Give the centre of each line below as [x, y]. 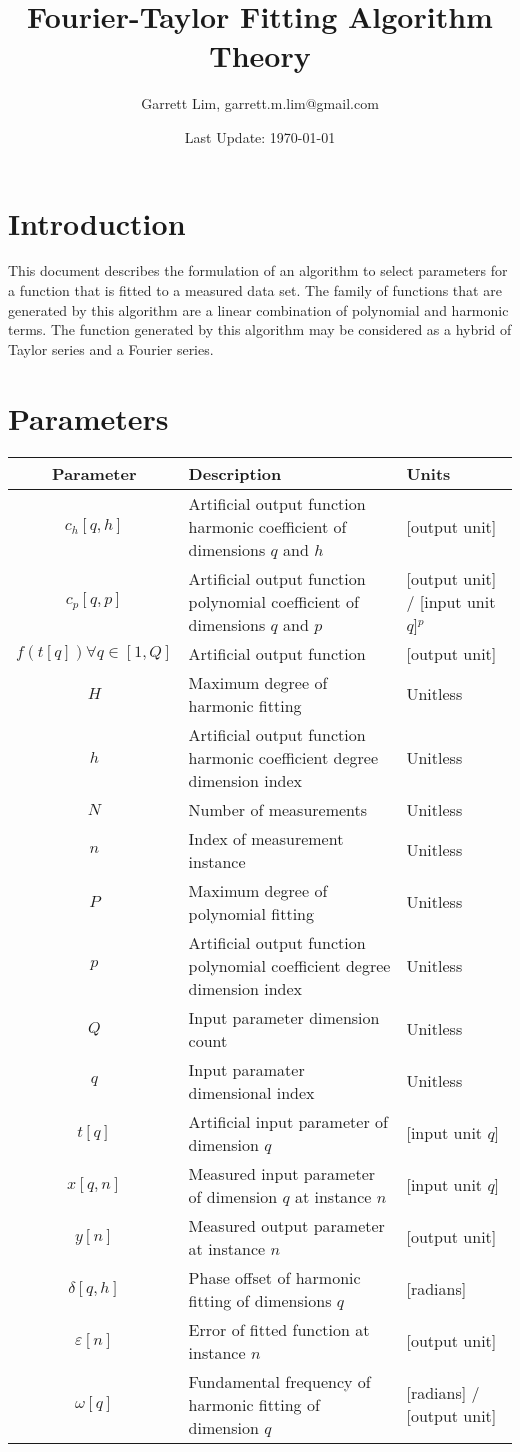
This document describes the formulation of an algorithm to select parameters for [258, 270]
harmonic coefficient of [267, 526]
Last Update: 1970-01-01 [260, 136]
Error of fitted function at [279, 1329]
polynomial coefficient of [273, 601]
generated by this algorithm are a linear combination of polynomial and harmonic [258, 309]
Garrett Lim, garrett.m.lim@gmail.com [260, 103]
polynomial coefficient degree [289, 965]
